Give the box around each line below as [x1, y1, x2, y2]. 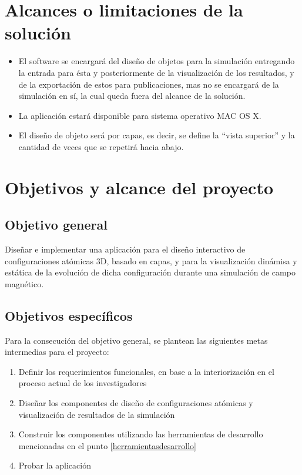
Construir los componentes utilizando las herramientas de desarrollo [18, 428, 263, 440]
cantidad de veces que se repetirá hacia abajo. [18, 140, 184, 152]
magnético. [5, 277, 44, 290]
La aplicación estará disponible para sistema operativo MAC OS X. [18, 109, 261, 121]
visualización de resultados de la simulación [18, 408, 175, 420]
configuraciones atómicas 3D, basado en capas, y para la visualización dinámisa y [5, 254, 297, 267]
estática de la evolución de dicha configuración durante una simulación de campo [5, 266, 296, 278]
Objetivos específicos [5, 306, 133, 324]
